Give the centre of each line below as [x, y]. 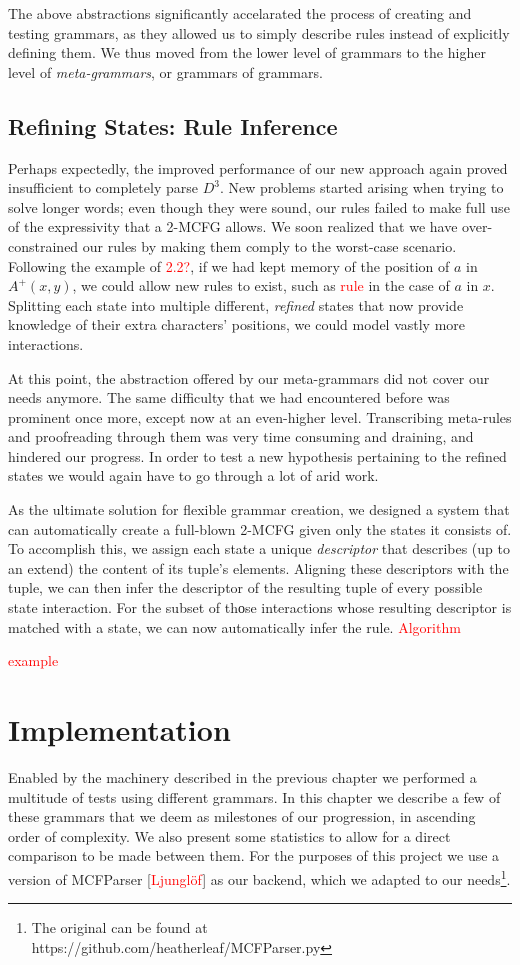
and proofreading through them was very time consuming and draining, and [241, 436]
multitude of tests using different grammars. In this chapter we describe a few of [254, 796]
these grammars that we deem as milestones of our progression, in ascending [242, 816]
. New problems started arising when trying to [361, 187]
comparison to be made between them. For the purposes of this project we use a [254, 855]
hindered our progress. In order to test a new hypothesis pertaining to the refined [257, 455]
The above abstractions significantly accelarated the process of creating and [240, 13]
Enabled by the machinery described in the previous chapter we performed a [242, 776]
